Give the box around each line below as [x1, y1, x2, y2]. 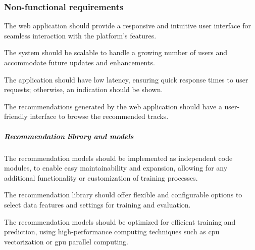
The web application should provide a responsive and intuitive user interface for [4, 20, 251, 31]
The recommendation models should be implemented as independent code [4, 152, 233, 163]
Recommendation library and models [4, 131, 134, 141]
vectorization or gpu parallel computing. [4, 236, 128, 246]
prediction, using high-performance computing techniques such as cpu [4, 226, 220, 237]
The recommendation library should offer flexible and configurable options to [4, 189, 242, 200]
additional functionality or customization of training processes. [4, 172, 198, 183]
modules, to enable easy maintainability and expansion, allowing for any [4, 162, 228, 173]
